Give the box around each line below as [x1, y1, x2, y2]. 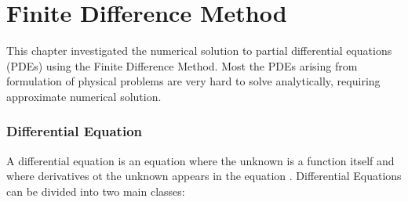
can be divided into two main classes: [6, 182, 185, 199]
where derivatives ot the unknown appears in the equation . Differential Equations [6, 168, 402, 184]
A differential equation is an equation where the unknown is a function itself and [6, 152, 395, 168]
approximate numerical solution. [6, 88, 162, 104]
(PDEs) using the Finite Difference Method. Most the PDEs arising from [6, 57, 358, 74]
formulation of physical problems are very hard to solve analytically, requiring [6, 73, 381, 89]
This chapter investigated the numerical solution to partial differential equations [6, 42, 392, 59]
